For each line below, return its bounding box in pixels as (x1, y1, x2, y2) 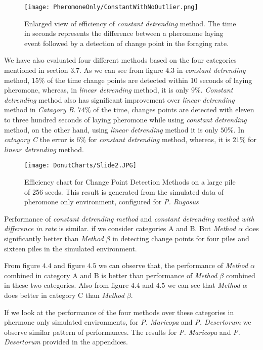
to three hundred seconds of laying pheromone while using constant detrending (4, 114, 247, 124)
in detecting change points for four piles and (112, 233, 249, 243)
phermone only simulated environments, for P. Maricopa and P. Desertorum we (4, 317, 251, 327)
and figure (54, 260, 85, 271)
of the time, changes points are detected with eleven (93, 104, 254, 115)
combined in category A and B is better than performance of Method (4, 270, 217, 280)
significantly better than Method (4, 233, 104, 243)
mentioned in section (4, 65, 68, 75)
